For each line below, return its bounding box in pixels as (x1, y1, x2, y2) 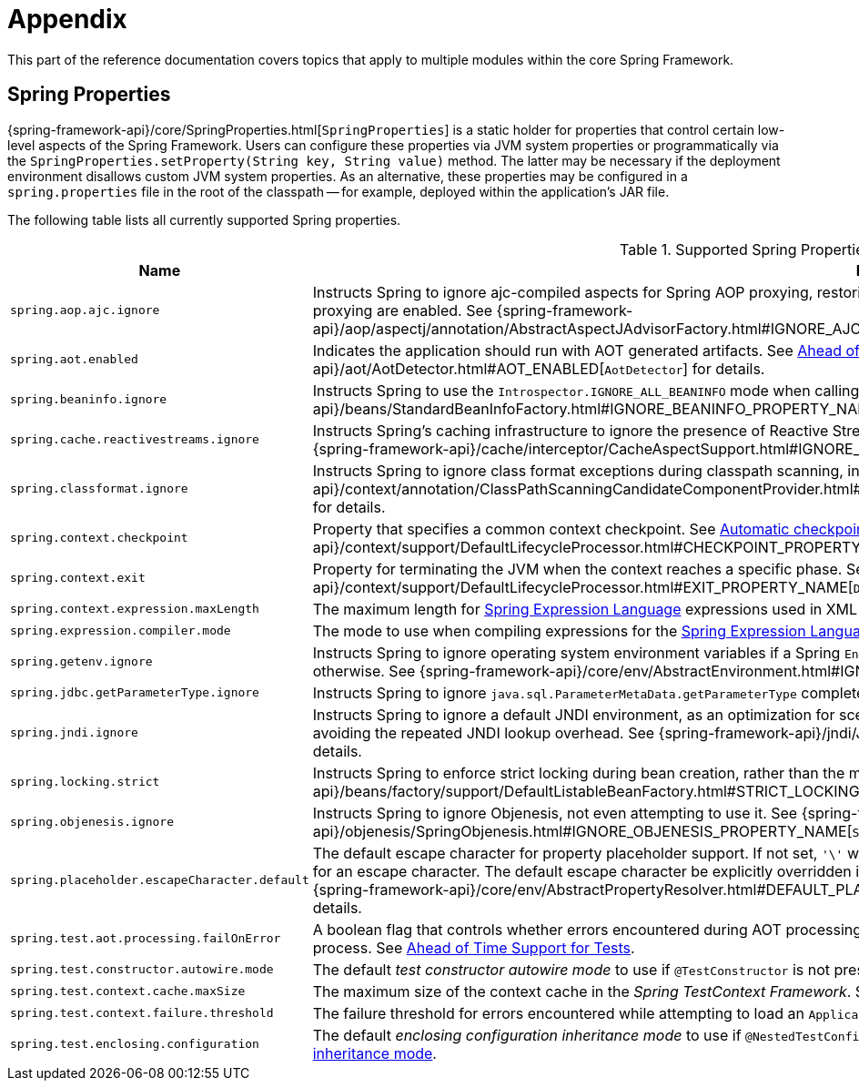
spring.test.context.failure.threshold (10, 1006, 274, 1021)
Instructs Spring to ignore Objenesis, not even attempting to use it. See (312, 803, 798, 822)
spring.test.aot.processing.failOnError (10, 931, 281, 946)
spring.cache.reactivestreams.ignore (10, 432, 259, 447)
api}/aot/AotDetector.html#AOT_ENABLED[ (312, 359, 605, 378)
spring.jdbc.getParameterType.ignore (10, 686, 259, 700)
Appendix (7, 4, 127, 35)
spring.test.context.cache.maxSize (10, 984, 246, 999)
